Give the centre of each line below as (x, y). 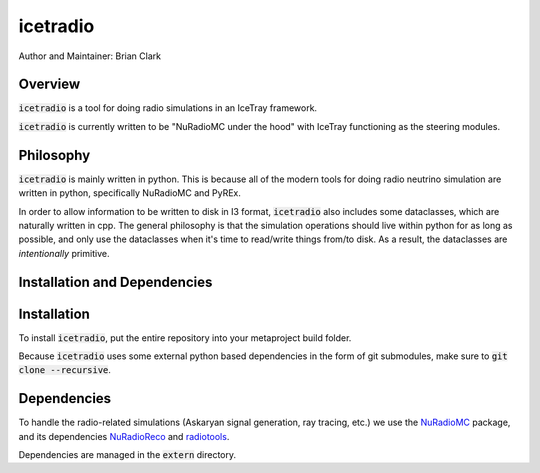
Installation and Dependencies (115, 281)
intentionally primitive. (64, 253)
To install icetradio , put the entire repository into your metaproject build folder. (185, 337)
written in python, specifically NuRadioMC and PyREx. (130, 193)
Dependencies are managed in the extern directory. (127, 455)
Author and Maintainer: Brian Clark (90, 56)
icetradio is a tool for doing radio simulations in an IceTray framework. (168, 108)
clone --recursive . (65, 370)
